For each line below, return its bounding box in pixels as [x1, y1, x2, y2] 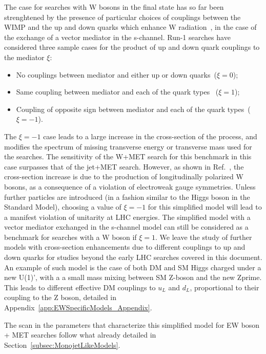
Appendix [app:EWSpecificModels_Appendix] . [4, 302, 152, 313]
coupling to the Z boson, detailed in [4, 292, 117, 303]
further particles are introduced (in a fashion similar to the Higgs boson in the [4, 191, 250, 202]
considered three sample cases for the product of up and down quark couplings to [4, 42, 260, 52]
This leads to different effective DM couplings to [4, 282, 156, 292]
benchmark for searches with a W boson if [4, 231, 137, 242]
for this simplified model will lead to [148, 201, 262, 212]
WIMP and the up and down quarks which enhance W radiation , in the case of [4, 22, 257, 32]
